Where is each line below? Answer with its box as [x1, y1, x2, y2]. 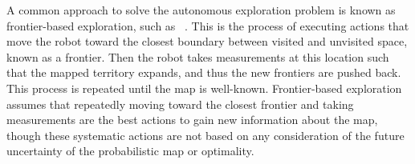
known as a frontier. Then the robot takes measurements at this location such [6, 48, 389, 65]
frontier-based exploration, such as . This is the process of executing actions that [6, 17, 409, 34]
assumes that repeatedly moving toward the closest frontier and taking [6, 95, 354, 112]
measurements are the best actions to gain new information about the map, [6, 111, 378, 128]
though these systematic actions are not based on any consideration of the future [6, 126, 405, 143]
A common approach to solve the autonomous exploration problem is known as [6, 2, 396, 18]
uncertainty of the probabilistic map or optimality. [6, 142, 254, 159]
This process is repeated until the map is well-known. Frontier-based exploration [6, 79, 402, 96]
